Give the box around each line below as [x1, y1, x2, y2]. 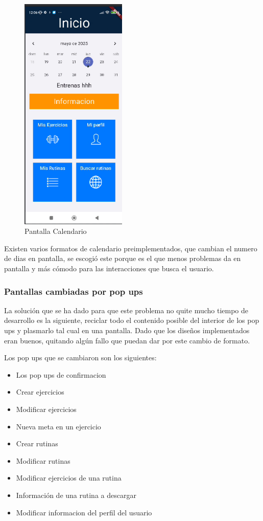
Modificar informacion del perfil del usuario [16, 507, 152, 517]
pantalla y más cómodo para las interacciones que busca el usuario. [4, 263, 214, 274]
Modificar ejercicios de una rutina [16, 472, 122, 483]
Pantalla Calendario [25, 226, 87, 236]
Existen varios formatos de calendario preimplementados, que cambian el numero [4, 243, 257, 253]
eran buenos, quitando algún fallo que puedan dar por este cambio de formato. [4, 335, 250, 345]
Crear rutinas [16, 438, 58, 449]
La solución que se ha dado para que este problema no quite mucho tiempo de [4, 305, 249, 315]
